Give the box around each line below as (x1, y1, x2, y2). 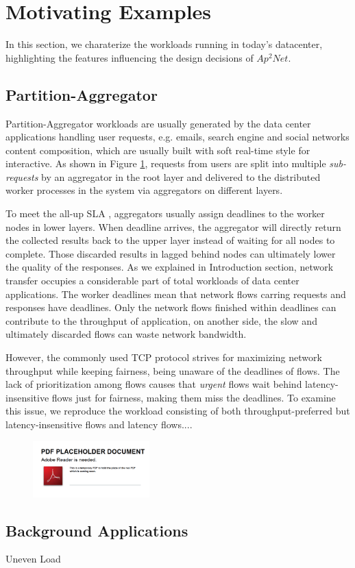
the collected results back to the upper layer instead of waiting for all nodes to (5, 233, 335, 247)
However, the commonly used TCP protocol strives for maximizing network (5, 350, 322, 365)
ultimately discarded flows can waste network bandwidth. (5, 327, 247, 341)
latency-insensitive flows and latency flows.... (5, 417, 193, 431)
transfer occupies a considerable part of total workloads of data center (5, 273, 299, 288)
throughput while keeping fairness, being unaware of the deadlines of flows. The (5, 363, 340, 378)
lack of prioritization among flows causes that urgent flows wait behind (5, 377, 302, 391)
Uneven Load (5, 552, 61, 566)
